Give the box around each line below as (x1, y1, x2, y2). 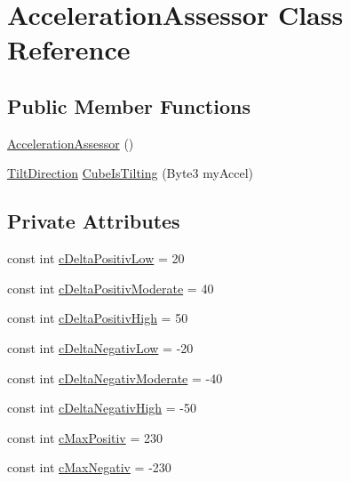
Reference (7, 31, 131, 68)
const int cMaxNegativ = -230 (7, 458, 171, 477)
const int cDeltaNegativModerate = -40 (7, 368, 223, 387)
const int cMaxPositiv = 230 (7, 428, 163, 446)
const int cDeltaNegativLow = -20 (7, 338, 194, 357)
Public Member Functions (7, 92, 251, 119)
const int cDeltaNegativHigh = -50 (7, 398, 197, 417)
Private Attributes (7, 207, 180, 235)
